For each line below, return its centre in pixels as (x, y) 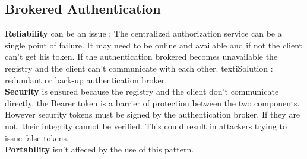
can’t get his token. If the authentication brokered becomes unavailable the (141, 56)
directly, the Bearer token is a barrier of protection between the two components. (152, 103)
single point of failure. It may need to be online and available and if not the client (154, 45)
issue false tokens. (37, 137)
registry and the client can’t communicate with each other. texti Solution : (139, 68)
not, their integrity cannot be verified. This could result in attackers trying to (146, 126)
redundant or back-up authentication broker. (86, 79)
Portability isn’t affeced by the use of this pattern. (99, 149)
